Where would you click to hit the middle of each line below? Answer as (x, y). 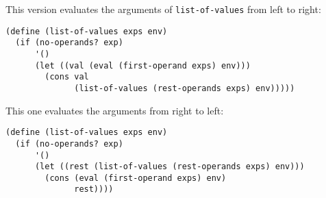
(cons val (67, 77)
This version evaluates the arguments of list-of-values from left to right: (163, 9)
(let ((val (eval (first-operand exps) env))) (142, 65)
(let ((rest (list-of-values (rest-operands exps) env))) (170, 167)
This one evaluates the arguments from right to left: (115, 110)
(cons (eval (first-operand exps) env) (136, 178)
